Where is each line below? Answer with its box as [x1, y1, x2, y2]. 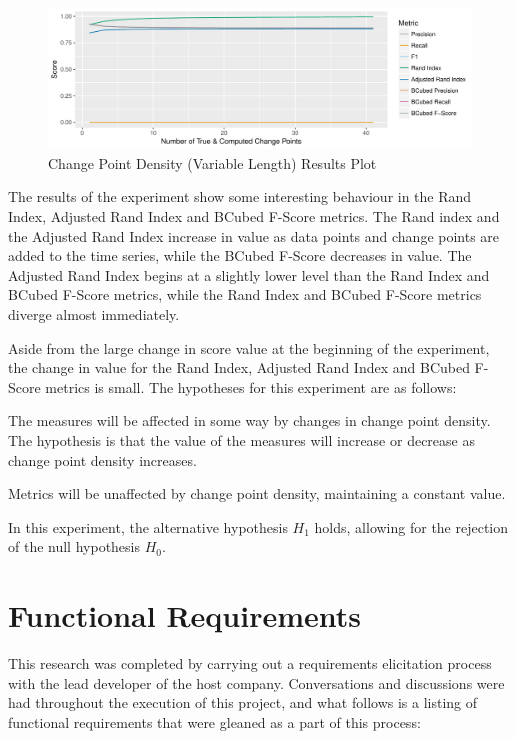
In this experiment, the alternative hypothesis [8, 516, 288, 537]
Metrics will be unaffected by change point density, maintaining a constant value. [8, 483, 506, 504]
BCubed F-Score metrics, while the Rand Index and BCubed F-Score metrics [8, 284, 482, 305]
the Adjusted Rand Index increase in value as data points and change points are [8, 225, 500, 246]
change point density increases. [8, 449, 197, 470]
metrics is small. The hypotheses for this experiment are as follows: [45, 376, 457, 397]
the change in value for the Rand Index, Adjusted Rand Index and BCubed [8, 357, 470, 378]
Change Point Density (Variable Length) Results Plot [48, 152, 377, 173]
